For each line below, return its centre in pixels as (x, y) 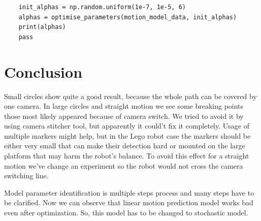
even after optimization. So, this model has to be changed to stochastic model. (126, 213)
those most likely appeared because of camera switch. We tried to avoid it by (124, 116)
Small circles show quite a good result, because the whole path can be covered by (130, 96)
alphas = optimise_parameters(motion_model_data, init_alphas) (128, 17)
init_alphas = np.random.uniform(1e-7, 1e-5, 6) (102, 7)
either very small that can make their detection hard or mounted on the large (125, 146)
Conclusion (43, 71)
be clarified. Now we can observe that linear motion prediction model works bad (129, 202)
